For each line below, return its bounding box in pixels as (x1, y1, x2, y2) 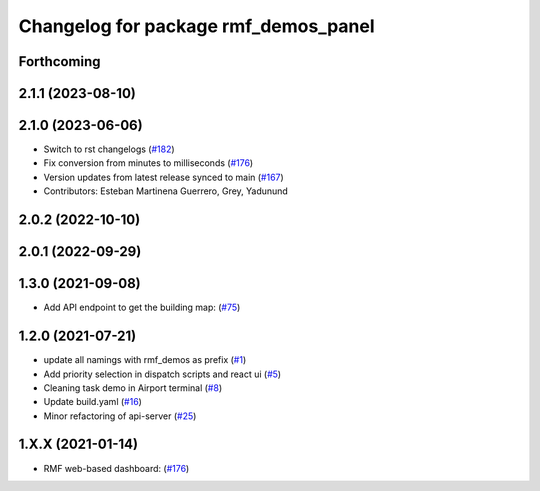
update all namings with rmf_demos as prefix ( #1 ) (43, 354, 247, 366)
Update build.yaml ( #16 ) (43, 396, 142, 408)
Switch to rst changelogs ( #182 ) (43, 143, 175, 155)
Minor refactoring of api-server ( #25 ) (43, 410, 197, 422)
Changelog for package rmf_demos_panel (18, 15, 375, 37)
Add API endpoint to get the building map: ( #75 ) (43, 301, 241, 314)
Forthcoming (18, 53, 101, 70)
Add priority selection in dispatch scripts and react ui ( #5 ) (43, 368, 282, 380)
